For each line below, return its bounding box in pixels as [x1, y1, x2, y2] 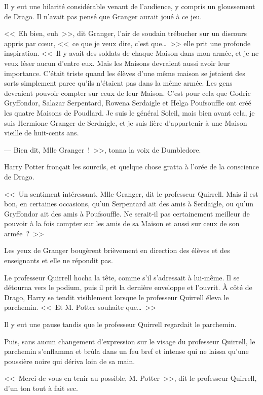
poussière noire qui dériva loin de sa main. [4, 355, 135, 366]
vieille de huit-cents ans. [4, 127, 79, 138]
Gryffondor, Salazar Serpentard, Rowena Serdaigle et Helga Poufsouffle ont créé [4, 97, 251, 108]
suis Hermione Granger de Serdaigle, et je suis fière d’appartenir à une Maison [4, 117, 247, 128]
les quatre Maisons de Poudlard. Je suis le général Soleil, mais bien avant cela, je [4, 107, 255, 118]
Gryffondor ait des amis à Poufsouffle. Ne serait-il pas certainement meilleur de [4, 208, 250, 219]
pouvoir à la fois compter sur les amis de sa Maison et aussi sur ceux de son [4, 218, 240, 229]
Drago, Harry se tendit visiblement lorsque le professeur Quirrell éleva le [4, 292, 229, 302]
